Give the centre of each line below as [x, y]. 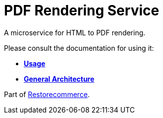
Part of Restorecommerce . [47, 94]
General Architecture [59, 79]
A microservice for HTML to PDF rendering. [75, 32]
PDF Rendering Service [82, 10]
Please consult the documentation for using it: [79, 48]
